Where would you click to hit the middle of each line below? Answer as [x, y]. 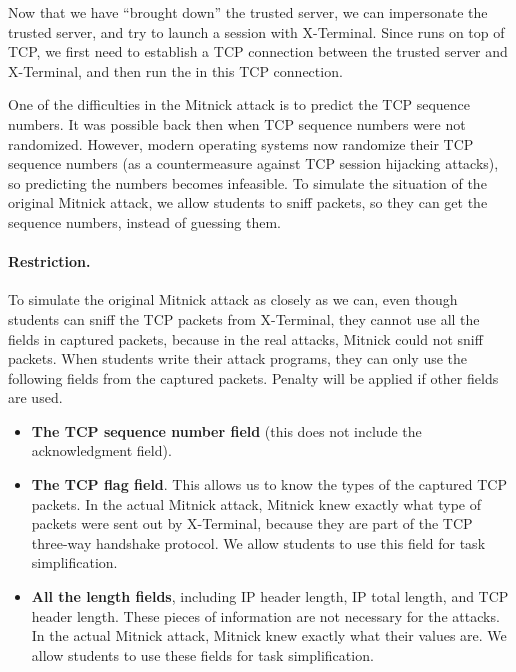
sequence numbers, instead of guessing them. [145, 221]
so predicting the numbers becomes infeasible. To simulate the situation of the [247, 182]
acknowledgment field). [101, 450]
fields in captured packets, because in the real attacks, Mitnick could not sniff [245, 338]
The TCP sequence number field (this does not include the [226, 430]
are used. [35, 397]
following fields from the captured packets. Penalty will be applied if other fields [253, 377]
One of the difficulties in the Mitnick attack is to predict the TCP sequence [239, 104]
